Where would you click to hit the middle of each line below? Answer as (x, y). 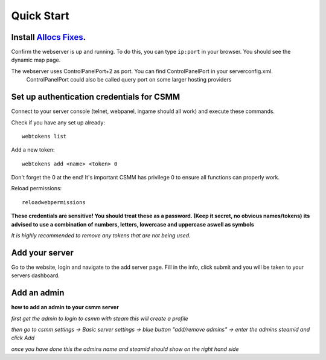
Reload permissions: (37, 188)
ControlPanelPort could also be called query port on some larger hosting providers (129, 80)
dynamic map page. (36, 60)
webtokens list (44, 136)
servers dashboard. (36, 275)
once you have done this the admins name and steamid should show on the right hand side (125, 349)
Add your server (42, 253)
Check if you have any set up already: (58, 122)
